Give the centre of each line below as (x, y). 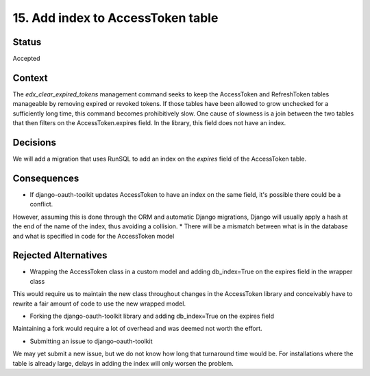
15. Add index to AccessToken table (115, 18)
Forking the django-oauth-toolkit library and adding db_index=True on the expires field (152, 316)
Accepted (26, 59)
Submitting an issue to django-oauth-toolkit (91, 341)
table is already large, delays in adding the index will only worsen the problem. (123, 363)
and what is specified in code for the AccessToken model (94, 236)
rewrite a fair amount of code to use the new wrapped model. (99, 304)
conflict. (41, 204)
